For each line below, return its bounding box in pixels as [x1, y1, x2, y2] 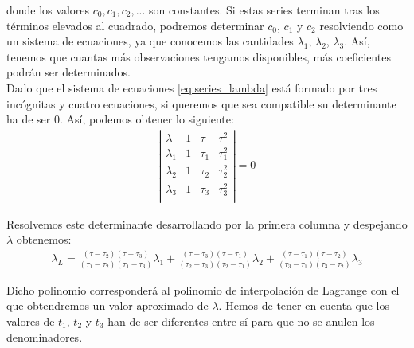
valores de [6, 312, 55, 329]
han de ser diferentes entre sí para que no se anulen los [107, 312, 375, 329]
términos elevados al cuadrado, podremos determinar [6, 17, 264, 33]
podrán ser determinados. [6, 64, 131, 80]
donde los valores [6, 2, 90, 18]
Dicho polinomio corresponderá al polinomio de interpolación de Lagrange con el [6, 281, 400, 298]
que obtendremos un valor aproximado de [6, 297, 209, 314]
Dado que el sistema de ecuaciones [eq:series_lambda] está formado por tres [6, 79, 377, 96]
